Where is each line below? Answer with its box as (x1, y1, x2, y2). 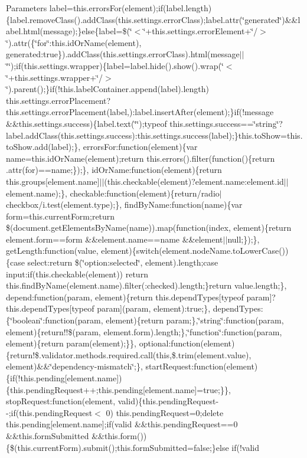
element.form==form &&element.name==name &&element (6, 233, 223, 245)
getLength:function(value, (6, 244, 99, 257)
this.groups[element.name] (6, 175, 100, 187)
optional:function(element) (139, 337, 235, 349)
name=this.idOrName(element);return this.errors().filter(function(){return (6, 152, 275, 164)
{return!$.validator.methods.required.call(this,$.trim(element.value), (6, 348, 252, 361)
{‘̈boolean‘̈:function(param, (6, 314, 103, 326)
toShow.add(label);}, (6, 140, 81, 153)
